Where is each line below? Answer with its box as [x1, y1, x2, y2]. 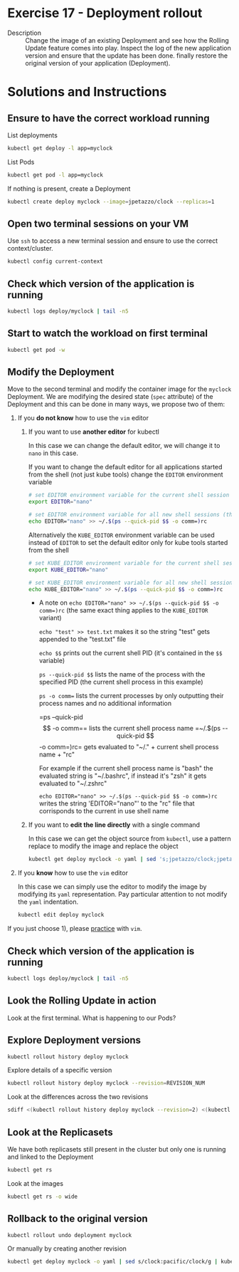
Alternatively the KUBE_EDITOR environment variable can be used [28, 531, 215, 539]
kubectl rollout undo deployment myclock [7, 1231, 132, 1239]
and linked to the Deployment [7, 1152, 94, 1161]
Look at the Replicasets [7, 1126, 113, 1138]
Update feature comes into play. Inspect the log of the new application [25, 43, 231, 52]
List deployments [7, 130, 58, 140]
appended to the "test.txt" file [38, 635, 127, 644]
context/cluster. [7, 244, 53, 253]
